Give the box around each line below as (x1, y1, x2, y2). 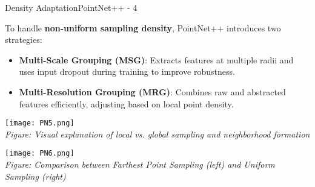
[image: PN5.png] (5, 119, 75, 128)
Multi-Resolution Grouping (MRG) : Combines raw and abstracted (19, 85, 286, 98)
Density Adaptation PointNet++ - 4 (5, 1, 138, 13)
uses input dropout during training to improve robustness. (19, 65, 235, 78)
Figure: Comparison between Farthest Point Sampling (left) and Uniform (5, 158, 275, 171)
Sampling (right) (5, 170, 66, 182)
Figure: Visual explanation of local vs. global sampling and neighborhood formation (5, 127, 310, 140)
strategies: (5, 33, 42, 46)
